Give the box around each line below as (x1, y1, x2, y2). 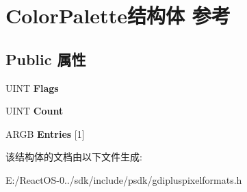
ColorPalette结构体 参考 (5, 1, 231, 29)
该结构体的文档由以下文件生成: (5, 149, 142, 164)
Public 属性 (5, 48, 86, 69)
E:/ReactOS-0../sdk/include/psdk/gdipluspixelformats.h (5, 172, 242, 187)
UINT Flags (5, 80, 59, 95)
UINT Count (5, 104, 64, 118)
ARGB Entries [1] (5, 126, 85, 141)
